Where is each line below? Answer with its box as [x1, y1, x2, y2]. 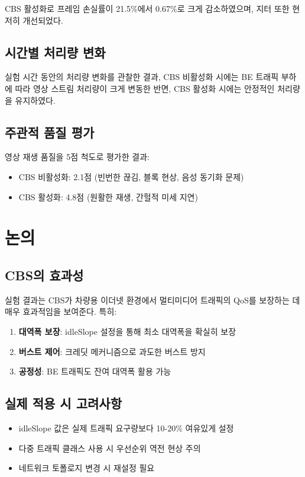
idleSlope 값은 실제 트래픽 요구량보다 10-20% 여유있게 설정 [18, 421, 234, 434]
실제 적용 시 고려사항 [5, 394, 122, 412]
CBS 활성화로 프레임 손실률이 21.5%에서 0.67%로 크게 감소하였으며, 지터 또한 [5, 2, 290, 14]
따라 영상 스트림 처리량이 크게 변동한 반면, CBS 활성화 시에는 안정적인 [15, 82, 275, 94]
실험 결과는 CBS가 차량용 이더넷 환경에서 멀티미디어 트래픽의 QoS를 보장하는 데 [5, 293, 300, 306]
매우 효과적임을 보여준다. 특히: [5, 305, 117, 318]
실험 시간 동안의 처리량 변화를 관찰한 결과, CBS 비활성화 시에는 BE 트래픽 [5, 71, 279, 83]
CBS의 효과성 [5, 265, 84, 284]
